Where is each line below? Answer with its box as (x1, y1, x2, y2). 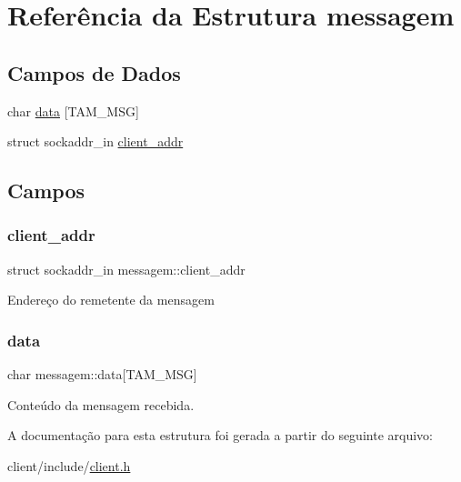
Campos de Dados (7, 58, 181, 86)
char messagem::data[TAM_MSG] (7, 365, 197, 384)
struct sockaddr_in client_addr (7, 132, 184, 151)
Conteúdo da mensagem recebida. (7, 395, 195, 414)
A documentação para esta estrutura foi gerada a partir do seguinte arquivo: (7, 426, 433, 445)
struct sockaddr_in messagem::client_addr (7, 259, 246, 278)
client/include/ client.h (7, 456, 131, 475)
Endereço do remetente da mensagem (7, 290, 215, 309)
